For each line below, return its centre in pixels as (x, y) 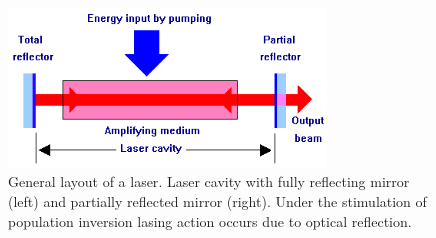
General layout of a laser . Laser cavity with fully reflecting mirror (209, 181)
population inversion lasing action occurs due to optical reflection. (210, 220)
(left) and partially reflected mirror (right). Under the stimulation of (217, 200)
